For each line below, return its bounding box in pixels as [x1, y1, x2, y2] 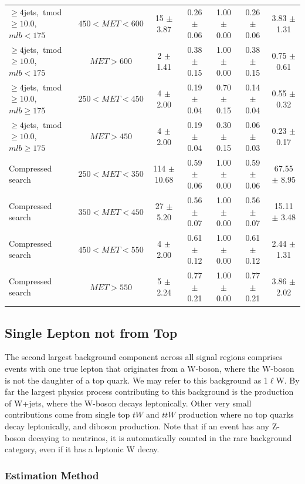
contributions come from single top [5, 408, 130, 421]
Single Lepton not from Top [5, 323, 178, 341]
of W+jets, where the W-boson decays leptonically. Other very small [5, 396, 252, 409]
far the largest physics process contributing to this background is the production [5, 385, 294, 398]
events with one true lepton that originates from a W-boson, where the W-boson [5, 362, 294, 375]
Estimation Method [5, 468, 99, 482]
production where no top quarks [178, 408, 294, 421]
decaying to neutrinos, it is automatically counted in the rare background [28, 431, 292, 443]
